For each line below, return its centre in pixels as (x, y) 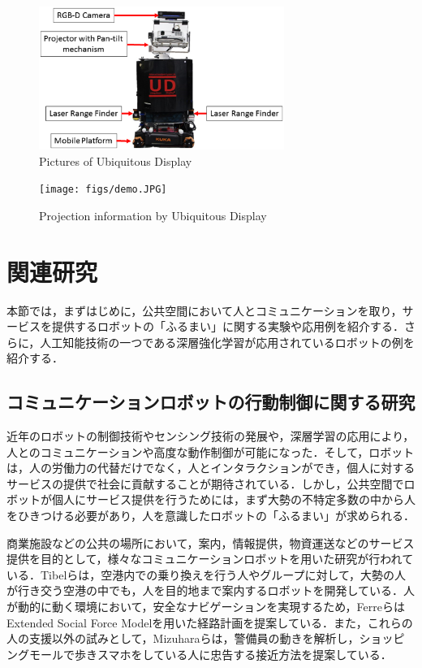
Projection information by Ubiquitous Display (153, 215)
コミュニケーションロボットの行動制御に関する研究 (211, 402)
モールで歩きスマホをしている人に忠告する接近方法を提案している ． (210, 654)
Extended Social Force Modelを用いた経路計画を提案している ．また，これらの (210, 622)
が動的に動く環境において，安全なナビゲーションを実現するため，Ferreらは (206, 607)
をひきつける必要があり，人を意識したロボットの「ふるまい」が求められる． (211, 516)
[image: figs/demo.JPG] (103, 190)
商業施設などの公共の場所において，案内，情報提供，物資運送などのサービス (211, 542)
